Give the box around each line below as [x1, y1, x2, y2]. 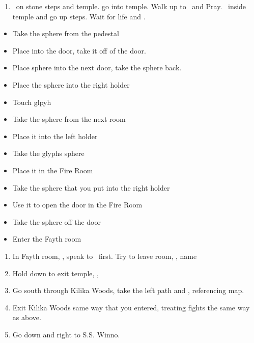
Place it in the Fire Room [12, 165, 93, 175]
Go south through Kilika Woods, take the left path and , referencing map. [12, 285, 244, 296]
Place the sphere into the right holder [12, 79, 130, 90]
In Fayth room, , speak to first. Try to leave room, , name [12, 250, 197, 261]
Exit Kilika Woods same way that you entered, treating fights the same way [12, 302, 250, 312]
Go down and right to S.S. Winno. [12, 329, 120, 339]
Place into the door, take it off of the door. [12, 45, 146, 56]
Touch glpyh [12, 96, 51, 107]
